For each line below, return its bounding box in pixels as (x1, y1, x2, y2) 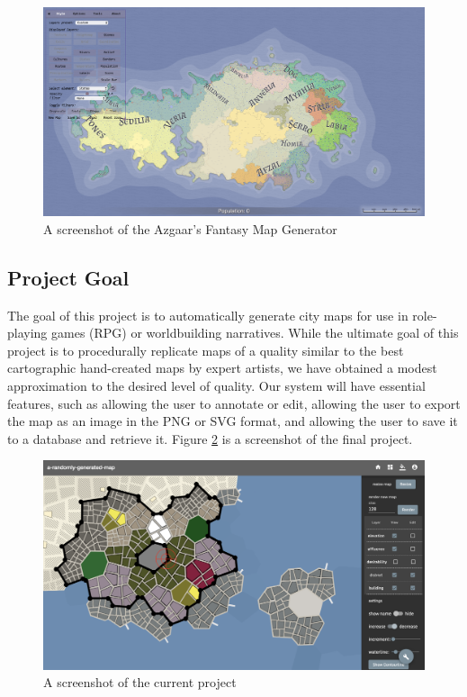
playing (7, 323, 48, 342)
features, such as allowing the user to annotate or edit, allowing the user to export (7, 394, 461, 412)
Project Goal (7, 263, 130, 291)
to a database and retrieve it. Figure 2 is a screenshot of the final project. (7, 429, 413, 448)
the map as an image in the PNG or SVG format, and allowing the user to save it (7, 412, 458, 430)
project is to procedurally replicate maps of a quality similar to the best (7, 340, 404, 359)
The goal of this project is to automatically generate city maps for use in (7, 305, 409, 324)
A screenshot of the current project (43, 673, 237, 692)
